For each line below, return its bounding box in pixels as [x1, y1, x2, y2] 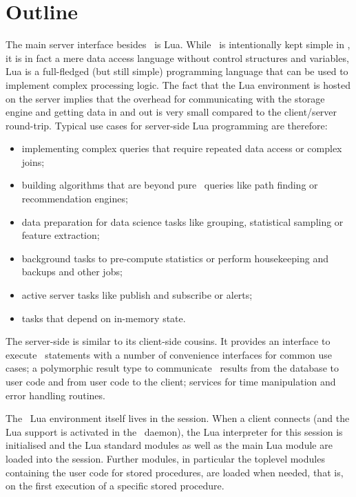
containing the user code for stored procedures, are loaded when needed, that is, [6, 465, 344, 479]
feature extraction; [21, 228, 100, 242]
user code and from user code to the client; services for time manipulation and [6, 374, 336, 388]
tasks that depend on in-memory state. [21, 310, 186, 325]
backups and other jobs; [21, 264, 123, 279]
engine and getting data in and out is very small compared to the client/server [6, 105, 337, 119]
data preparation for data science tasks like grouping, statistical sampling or [21, 214, 344, 229]
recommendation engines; [21, 191, 128, 206]
